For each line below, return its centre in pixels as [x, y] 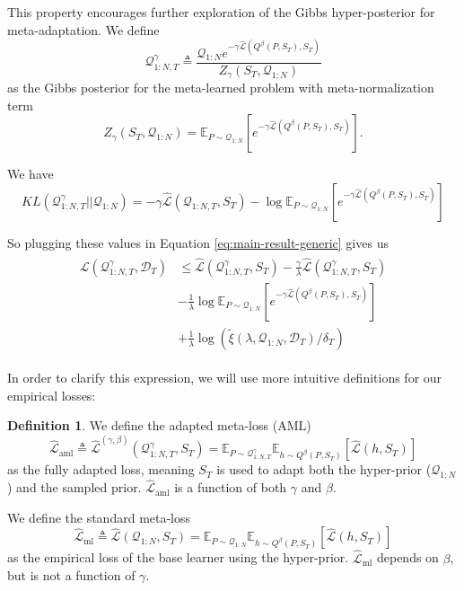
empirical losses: [52, 395]
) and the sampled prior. [74, 487]
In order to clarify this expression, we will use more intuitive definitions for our [225, 377]
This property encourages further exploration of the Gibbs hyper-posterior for [221, 12]
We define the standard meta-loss [99, 517]
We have [31, 174]
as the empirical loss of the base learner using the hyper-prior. [178, 557]
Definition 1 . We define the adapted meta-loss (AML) [159, 425]
